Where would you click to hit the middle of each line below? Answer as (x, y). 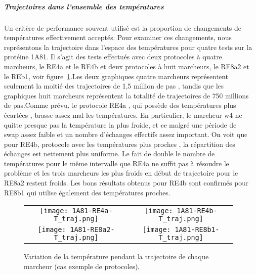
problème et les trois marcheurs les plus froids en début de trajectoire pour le (121, 173)
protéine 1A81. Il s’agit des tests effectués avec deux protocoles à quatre (113, 57)
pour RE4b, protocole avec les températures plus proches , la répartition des (120, 144)
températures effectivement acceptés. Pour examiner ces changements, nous (118, 37)
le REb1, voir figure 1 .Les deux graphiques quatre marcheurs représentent (116, 76)
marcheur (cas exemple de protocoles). (82, 266)
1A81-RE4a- (92, 211)
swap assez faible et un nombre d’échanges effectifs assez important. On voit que (126, 134)
